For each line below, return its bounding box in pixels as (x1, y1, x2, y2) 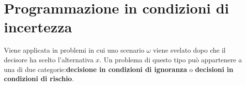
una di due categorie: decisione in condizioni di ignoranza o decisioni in (4, 64, 233, 74)
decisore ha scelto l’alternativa (4, 54, 93, 64)
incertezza (4, 17, 72, 37)
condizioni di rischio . (4, 73, 74, 84)
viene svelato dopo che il (153, 45, 226, 55)
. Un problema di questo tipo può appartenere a (99, 54, 242, 64)
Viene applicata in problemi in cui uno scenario (4, 45, 144, 55)
